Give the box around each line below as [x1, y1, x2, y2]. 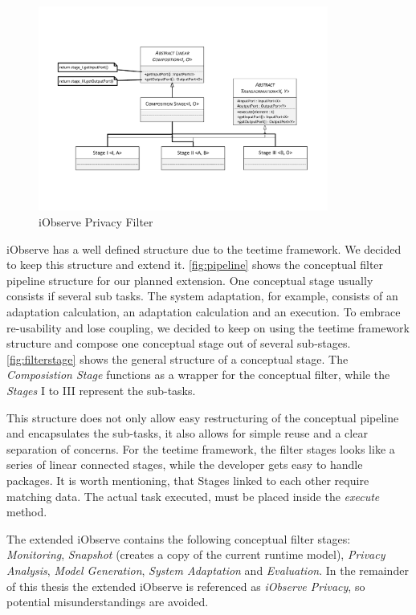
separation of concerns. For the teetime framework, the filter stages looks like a [6, 440, 395, 457]
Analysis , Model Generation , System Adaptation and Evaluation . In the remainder [6, 561, 409, 578]
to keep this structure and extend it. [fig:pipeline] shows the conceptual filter [6, 256, 384, 273]
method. [6, 503, 47, 520]
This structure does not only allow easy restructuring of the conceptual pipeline [6, 409, 399, 426]
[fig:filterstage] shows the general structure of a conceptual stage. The [6, 350, 349, 367]
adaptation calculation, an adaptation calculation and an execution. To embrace [6, 303, 401, 320]
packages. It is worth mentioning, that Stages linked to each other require [6, 471, 369, 488]
